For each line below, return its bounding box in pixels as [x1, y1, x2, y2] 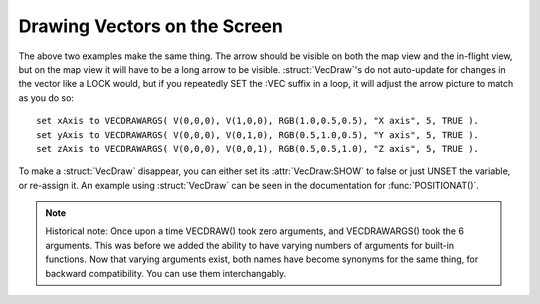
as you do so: [18, 91, 75, 104]
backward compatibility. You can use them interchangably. [45, 267, 287, 279]
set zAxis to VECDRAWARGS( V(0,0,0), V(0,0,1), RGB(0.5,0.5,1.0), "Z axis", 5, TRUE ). [36, 143, 480, 154]
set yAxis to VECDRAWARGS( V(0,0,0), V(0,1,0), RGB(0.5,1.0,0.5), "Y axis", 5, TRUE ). [36, 129, 480, 140]
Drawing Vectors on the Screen [18, 15, 284, 37]
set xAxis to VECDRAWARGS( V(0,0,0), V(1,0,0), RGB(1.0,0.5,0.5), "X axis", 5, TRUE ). [36, 115, 480, 127]
